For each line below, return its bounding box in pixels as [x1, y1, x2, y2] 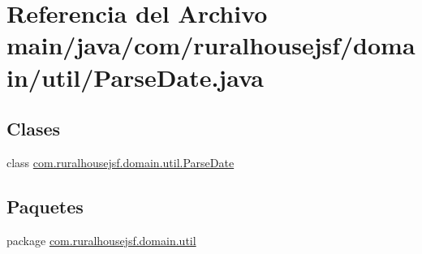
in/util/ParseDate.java [6, 60, 264, 93]
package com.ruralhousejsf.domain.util [6, 231, 196, 248]
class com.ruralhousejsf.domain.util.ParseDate [6, 153, 235, 170]
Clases [6, 116, 61, 141]
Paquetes [6, 193, 84, 218]
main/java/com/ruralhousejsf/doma [6, 28, 416, 62]
